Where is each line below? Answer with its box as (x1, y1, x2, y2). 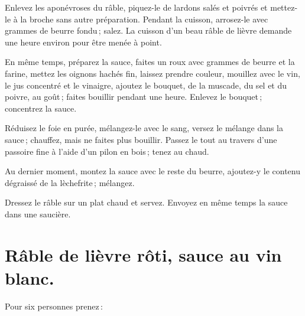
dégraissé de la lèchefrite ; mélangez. (5, 176, 135, 188)
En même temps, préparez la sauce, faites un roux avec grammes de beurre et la (5, 56, 295, 68)
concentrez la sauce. (5, 102, 77, 114)
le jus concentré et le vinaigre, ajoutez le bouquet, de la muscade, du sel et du (5, 79, 287, 91)
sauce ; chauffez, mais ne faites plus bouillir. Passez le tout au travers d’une (5, 133, 277, 145)
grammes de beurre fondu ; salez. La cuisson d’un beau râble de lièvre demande (5, 24, 292, 37)
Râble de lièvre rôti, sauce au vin (5, 242, 282, 266)
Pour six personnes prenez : (5, 299, 103, 312)
